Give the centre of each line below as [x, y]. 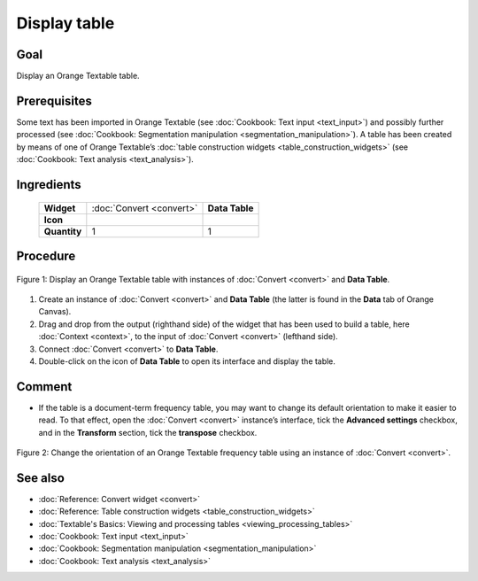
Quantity [63, 231]
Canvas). [55, 312]
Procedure [46, 256]
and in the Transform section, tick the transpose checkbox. [148, 432]
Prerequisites [54, 101]
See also [41, 478]
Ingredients [49, 185]
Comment [44, 387]
